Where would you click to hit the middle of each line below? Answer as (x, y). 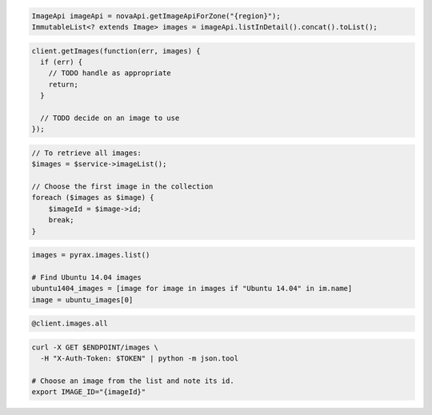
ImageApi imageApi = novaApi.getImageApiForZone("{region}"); (156, 16)
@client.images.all (70, 323)
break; (61, 220)
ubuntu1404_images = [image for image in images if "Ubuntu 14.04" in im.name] (192, 289)
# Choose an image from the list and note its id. (133, 381)
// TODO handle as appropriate (110, 73)
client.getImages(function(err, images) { (116, 51)
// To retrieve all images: (86, 153)
